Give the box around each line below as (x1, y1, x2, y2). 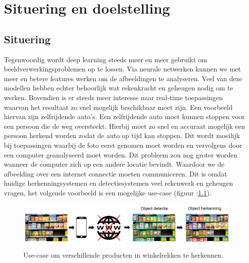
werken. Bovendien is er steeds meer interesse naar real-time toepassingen (4, 92, 223, 102)
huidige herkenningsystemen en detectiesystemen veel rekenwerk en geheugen (4, 178, 233, 188)
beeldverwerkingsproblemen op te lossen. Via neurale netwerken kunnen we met (4, 64, 241, 74)
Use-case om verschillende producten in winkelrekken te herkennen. (23, 249, 224, 260)
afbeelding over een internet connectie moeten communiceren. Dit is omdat (4, 168, 227, 178)
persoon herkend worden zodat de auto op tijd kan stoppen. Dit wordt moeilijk (4, 130, 240, 140)
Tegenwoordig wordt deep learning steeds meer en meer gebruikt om (4, 54, 208, 64)
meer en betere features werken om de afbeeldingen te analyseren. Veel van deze (4, 73, 242, 83)
